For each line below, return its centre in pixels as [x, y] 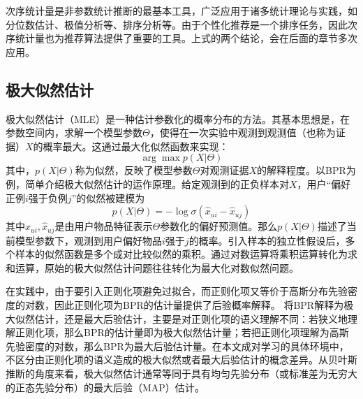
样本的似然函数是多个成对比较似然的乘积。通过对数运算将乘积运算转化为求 [186, 254]
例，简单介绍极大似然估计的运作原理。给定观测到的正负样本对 [147, 183]
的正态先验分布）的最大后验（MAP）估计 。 [105, 387]
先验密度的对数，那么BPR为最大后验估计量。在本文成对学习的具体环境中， [177, 346]
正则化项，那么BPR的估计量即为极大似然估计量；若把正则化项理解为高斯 [182, 332]
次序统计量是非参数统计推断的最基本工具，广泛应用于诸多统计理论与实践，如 [181, 10]
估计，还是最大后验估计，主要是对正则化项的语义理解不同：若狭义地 [191, 318]
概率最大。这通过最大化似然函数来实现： [136, 146]
